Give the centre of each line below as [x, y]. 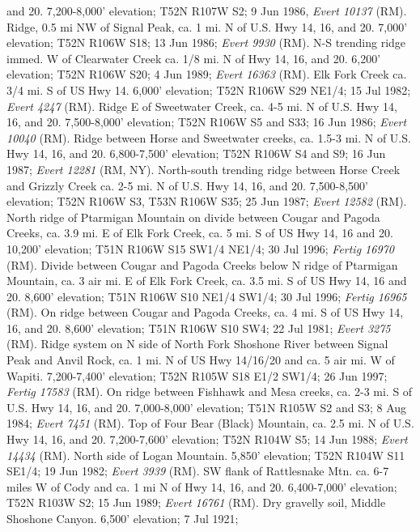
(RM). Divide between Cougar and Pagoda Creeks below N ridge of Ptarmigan [202, 264]
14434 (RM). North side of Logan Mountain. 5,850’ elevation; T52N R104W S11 [206, 455]
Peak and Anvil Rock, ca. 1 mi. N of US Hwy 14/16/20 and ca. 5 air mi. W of [201, 360]
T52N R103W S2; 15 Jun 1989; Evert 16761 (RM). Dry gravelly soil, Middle [196, 502]
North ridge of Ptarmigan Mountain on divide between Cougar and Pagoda [193, 217]
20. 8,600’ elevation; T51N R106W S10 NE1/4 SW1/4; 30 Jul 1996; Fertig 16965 [207, 296]
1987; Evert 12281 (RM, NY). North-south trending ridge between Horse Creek [204, 169]
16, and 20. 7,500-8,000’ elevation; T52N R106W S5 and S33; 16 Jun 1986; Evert [207, 122]
